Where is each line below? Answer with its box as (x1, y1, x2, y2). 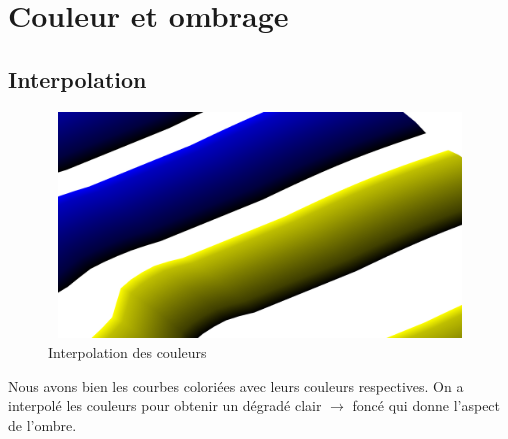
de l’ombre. (8, 414, 77, 435)
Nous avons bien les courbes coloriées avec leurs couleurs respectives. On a (8, 375, 464, 396)
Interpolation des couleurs (48, 341, 207, 362)
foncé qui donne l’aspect (352, 395, 501, 416)
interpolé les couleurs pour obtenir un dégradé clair (8, 395, 322, 416)
